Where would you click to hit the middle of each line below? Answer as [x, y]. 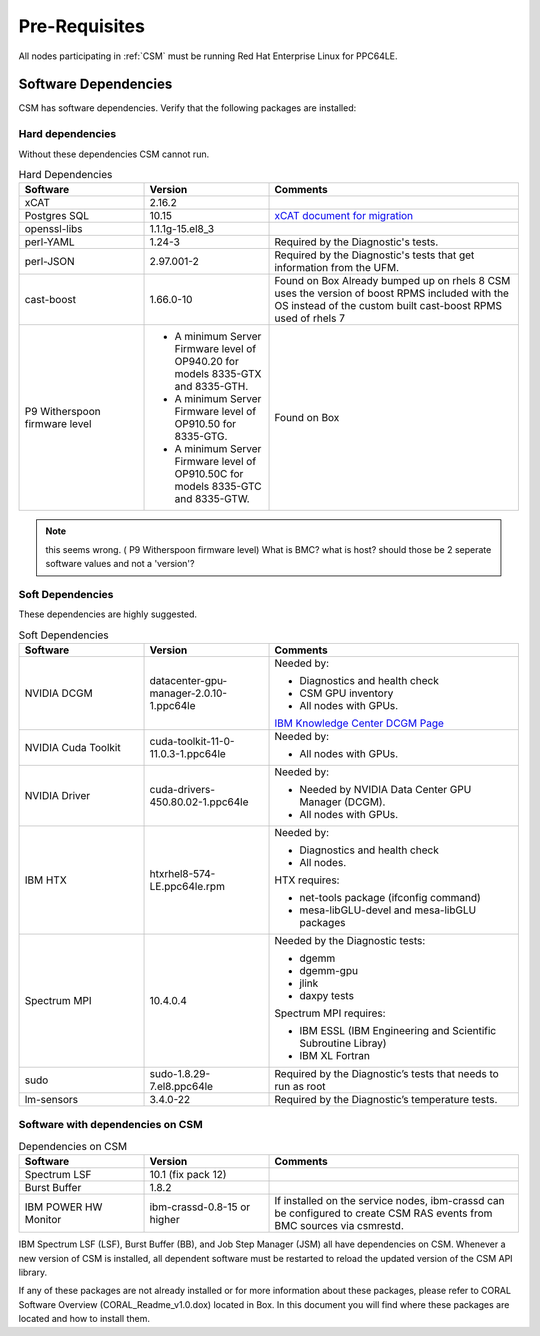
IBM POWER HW [63, 1207]
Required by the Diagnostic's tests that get [374, 255]
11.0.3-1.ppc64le [188, 754]
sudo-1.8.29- [180, 1074]
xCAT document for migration [344, 216]
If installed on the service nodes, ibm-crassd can [389, 1201]
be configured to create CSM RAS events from [383, 1213]
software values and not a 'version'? [120, 564]
